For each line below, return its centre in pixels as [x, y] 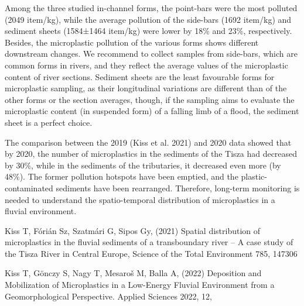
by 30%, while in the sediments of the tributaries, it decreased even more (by [143, 165]
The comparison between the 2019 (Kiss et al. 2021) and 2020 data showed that [148, 142]
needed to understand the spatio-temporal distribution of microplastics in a [140, 199]
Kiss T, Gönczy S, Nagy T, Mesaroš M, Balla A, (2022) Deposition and [133, 273]
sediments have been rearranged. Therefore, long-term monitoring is [178, 188]
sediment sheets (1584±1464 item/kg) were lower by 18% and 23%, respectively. [148, 31]
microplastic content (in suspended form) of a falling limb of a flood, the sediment [152, 111]
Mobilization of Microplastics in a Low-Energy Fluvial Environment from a [140, 285]
